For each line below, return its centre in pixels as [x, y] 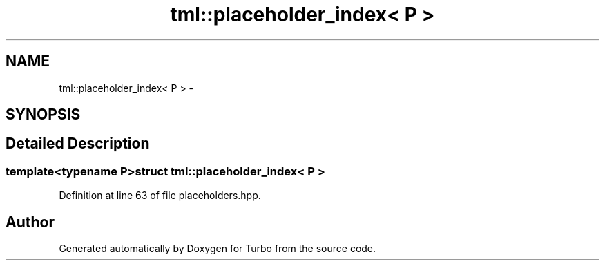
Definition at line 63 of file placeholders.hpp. [160, 196]
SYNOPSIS [43, 115]
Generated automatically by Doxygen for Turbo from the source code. [218, 249]
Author [30, 222]
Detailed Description [78, 144]
